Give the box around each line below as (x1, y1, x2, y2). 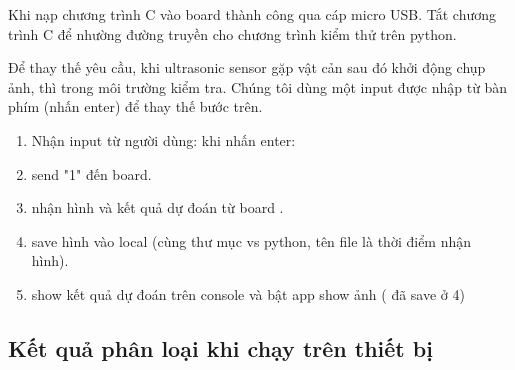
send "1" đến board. (31, 163, 152, 184)
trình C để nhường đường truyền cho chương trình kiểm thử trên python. (8, 23, 457, 44)
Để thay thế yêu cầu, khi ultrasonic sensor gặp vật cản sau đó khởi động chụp (8, 57, 486, 78)
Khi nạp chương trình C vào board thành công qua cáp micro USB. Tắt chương (8, 4, 497, 24)
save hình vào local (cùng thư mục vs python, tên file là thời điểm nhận (31, 230, 472, 251)
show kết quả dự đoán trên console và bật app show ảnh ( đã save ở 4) (31, 283, 465, 304)
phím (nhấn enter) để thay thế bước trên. (8, 96, 263, 117)
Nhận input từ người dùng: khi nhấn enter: (31, 129, 296, 150)
